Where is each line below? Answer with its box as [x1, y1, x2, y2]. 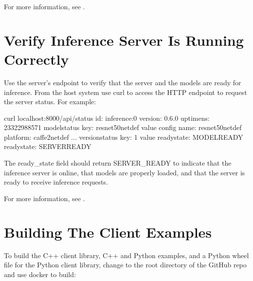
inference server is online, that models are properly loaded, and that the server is [4, 167, 245, 177]
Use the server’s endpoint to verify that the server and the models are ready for [4, 77, 241, 87]
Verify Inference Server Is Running [4, 30, 244, 50]
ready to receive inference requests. [4, 177, 108, 187]
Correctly [4, 49, 69, 69]
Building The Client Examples [4, 222, 212, 242]
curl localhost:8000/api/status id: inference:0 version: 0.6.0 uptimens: [4, 112, 210, 123]
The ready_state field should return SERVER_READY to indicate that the [4, 158, 232, 168]
